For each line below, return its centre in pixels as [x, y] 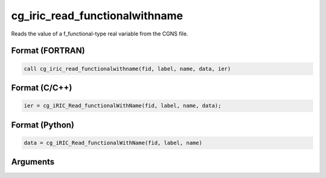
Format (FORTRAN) [48, 51]
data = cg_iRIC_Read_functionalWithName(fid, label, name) [113, 143]
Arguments [33, 162]
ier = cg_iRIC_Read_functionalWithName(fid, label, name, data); [123, 106]
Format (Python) [43, 125]
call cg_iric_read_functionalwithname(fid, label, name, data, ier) [127, 69]
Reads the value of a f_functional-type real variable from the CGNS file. [100, 34]
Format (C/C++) [42, 87]
